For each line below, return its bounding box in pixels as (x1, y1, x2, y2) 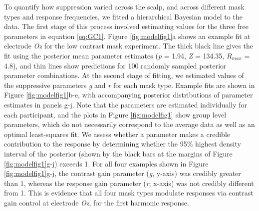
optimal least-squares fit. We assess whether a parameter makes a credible (4, 128, 231, 139)
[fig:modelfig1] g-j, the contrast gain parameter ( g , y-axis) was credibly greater (4, 168, 241, 178)
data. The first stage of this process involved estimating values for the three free (4, 21, 249, 31)
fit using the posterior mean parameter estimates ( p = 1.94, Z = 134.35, (4, 50, 225, 60)
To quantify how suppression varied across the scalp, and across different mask (4, 1, 245, 11)
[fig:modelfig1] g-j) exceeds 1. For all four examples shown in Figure (4, 158, 209, 168)
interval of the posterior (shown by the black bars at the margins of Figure (4, 148, 233, 158)
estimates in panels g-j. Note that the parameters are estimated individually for (4, 99, 248, 109)
